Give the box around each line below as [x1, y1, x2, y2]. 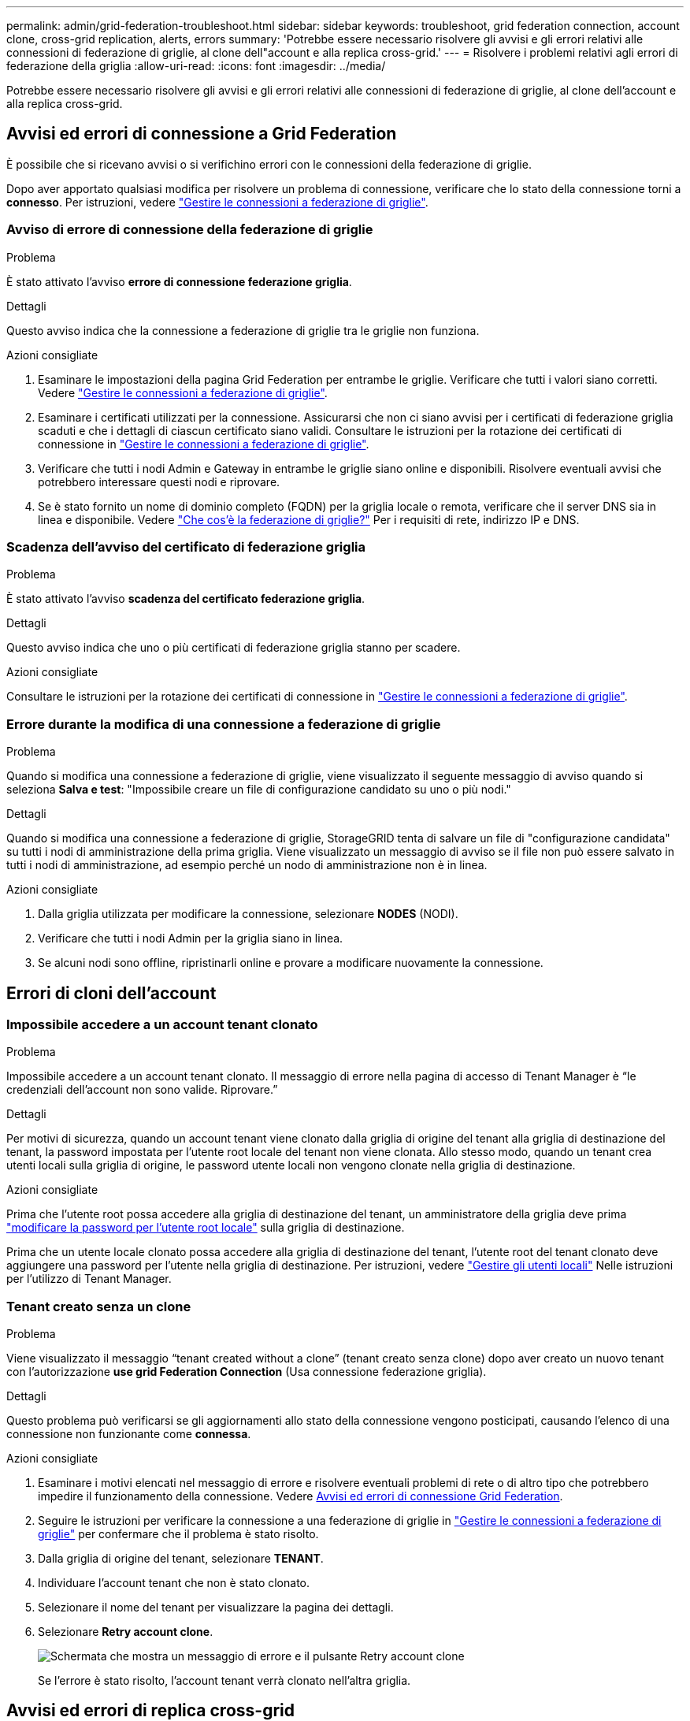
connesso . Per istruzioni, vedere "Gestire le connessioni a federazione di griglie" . [6, 195, 428, 209]
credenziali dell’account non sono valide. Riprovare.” [6, 1083, 278, 1097]
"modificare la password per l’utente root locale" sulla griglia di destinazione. [6, 1221, 405, 1235]
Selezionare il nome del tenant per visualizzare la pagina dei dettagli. [38, 1600, 394, 1615]
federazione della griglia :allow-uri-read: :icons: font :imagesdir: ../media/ [6, 59, 386, 72]
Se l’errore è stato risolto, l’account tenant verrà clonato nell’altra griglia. [38, 1674, 411, 1688]
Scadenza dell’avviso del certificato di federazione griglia [6, 538, 366, 555]
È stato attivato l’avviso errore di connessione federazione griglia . [6, 274, 352, 288]
